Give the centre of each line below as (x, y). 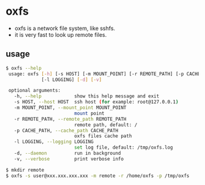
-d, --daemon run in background (67, 153)
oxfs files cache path (103, 136)
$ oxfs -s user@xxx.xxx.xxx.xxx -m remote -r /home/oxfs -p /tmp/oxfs (98, 176)
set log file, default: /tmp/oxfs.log (123, 148)
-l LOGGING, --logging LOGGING (54, 142)
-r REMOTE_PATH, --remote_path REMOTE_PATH (70, 119)
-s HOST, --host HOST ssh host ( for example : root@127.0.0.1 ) (96, 102)
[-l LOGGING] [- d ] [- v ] (72, 80)
